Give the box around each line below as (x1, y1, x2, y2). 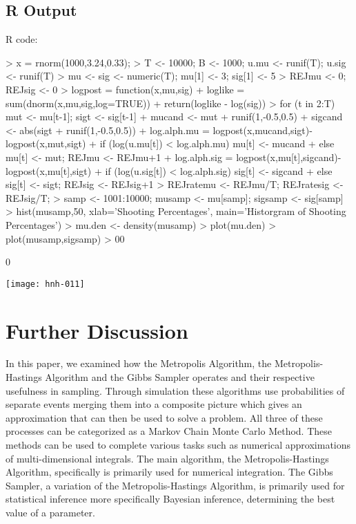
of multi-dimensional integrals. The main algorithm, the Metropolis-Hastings (6, 451, 329, 465)
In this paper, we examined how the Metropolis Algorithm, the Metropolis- (6, 356, 324, 371)
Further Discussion (6, 316, 188, 344)
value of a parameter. (6, 505, 95, 520)
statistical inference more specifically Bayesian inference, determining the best (6, 492, 335, 506)
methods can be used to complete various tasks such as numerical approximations (6, 438, 351, 452)
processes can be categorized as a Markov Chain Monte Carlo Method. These (6, 424, 332, 438)
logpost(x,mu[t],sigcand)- (236, 149, 342, 164)
